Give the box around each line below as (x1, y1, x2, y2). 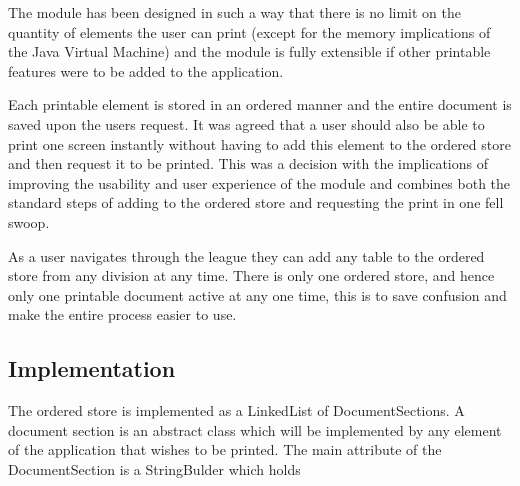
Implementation (8, 353, 176, 384)
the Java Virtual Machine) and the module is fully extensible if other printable (8, 41, 491, 62)
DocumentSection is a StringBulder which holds (8, 458, 301, 479)
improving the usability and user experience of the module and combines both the (8, 172, 511, 193)
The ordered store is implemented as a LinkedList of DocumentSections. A (8, 400, 465, 421)
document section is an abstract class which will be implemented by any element (8, 419, 502, 440)
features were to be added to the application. (8, 60, 284, 81)
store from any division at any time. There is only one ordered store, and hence (8, 265, 495, 286)
